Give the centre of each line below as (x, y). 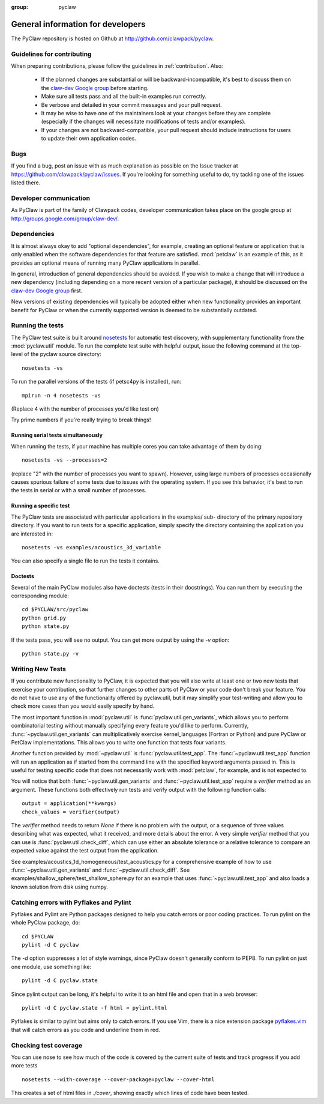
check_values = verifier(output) (71, 812)
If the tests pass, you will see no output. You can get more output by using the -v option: (120, 640)
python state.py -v (50, 654)
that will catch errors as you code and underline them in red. (85, 1030)
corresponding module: (40, 596)
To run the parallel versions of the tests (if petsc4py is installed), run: (96, 382)
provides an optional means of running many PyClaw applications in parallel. (106, 263)
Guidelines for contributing (51, 54)
